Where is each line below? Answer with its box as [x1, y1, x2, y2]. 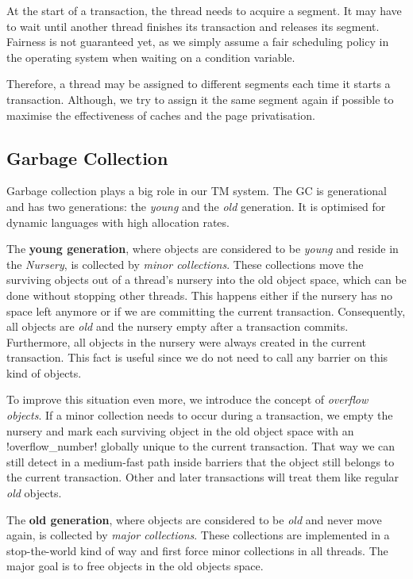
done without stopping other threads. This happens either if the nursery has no [6, 286, 393, 303]
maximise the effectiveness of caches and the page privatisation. [6, 106, 315, 123]
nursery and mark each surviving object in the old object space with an [6, 422, 354, 439]
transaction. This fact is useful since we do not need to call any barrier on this [6, 349, 388, 366]
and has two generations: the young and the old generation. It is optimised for [6, 197, 386, 214]
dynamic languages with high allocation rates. [6, 213, 230, 230]
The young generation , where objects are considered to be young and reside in [6, 240, 399, 257]
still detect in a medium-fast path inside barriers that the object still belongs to [6, 453, 395, 470]
